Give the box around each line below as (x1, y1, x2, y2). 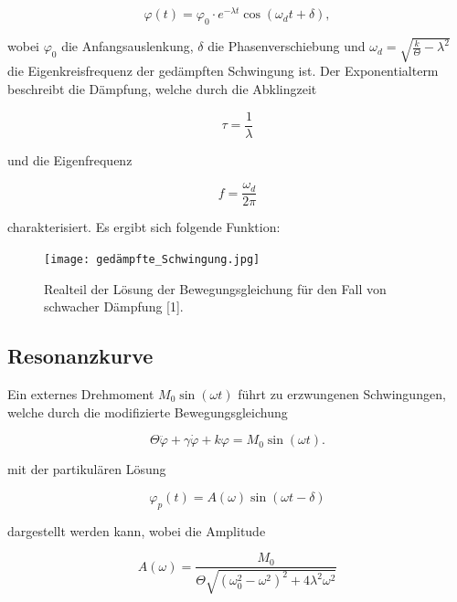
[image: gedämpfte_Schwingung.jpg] (44, 252, 260, 266)
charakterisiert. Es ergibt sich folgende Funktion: (7, 217, 281, 237)
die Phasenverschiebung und (207, 37, 366, 56)
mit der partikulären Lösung (7, 459, 166, 479)
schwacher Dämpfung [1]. (44, 297, 184, 316)
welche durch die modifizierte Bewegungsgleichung (7, 402, 288, 421)
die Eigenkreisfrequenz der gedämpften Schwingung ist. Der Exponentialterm (7, 61, 439, 80)
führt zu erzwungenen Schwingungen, (238, 384, 446, 403)
